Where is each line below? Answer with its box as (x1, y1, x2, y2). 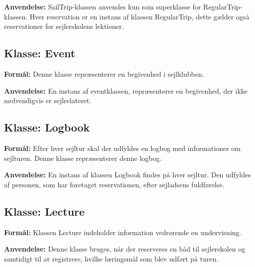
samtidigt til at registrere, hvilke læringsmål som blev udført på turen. (4, 253, 219, 264)
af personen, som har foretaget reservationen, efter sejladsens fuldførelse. (4, 179, 225, 189)
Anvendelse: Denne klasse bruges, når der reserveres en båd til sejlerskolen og (4, 244, 246, 254)
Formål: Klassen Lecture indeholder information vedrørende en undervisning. (4, 227, 242, 237)
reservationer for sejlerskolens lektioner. (4, 21, 124, 31)
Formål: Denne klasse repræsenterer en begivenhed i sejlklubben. (4, 68, 204, 79)
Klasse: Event (4, 45, 76, 61)
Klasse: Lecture (4, 203, 85, 219)
